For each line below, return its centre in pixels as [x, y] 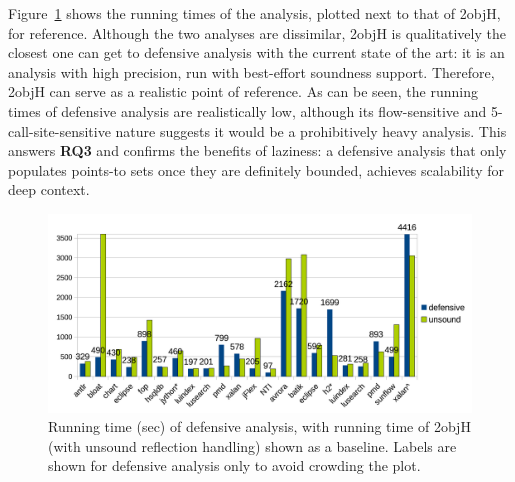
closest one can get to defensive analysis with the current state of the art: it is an [256, 52]
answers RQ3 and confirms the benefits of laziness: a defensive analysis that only [257, 150]
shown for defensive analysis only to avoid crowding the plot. [234, 465]
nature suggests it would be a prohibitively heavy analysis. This [311, 130]
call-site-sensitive [59, 130]
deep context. [49, 189]
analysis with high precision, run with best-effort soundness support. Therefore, [251, 71]
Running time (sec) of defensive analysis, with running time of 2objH [259, 426]
